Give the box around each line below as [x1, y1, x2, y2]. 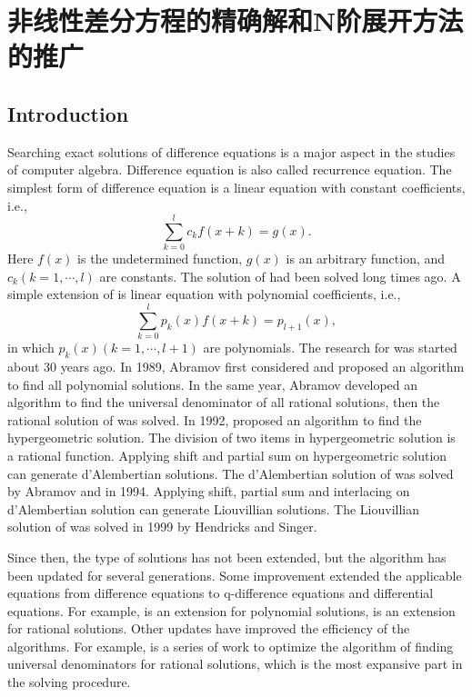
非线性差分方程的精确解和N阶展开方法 [7, 2, 464, 39]
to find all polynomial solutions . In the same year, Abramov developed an [7, 374, 418, 393]
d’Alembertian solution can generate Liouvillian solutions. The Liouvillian [7, 499, 420, 518]
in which [7, 338, 55, 357]
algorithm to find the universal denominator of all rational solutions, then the [7, 393, 440, 412]
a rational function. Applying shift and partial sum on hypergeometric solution [7, 445, 447, 464]
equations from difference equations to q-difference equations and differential [7, 583, 434, 602]
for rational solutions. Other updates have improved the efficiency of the [7, 619, 410, 638]
